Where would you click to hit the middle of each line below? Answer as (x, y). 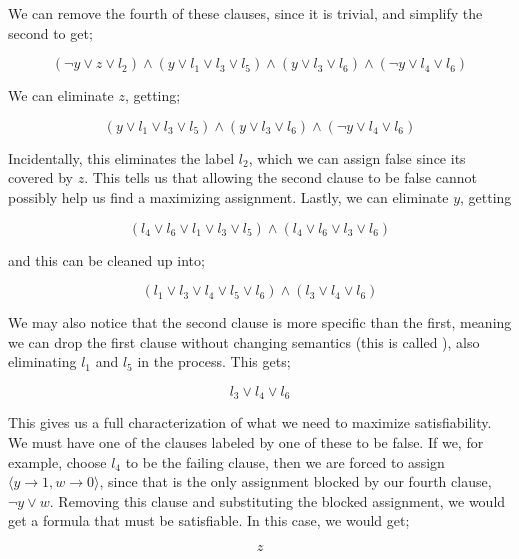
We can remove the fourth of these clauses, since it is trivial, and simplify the (245, 13)
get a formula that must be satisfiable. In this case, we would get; (209, 520)
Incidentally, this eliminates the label (121, 157)
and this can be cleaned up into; (106, 259)
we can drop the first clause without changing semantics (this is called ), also (244, 341)
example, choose (57, 461)
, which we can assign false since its (357, 157)
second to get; (50, 32)
